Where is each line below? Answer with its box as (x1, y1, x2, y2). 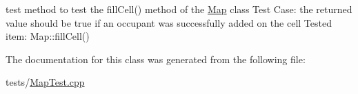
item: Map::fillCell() (6, 29, 90, 43)
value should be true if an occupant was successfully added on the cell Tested (6, 15, 332, 30)
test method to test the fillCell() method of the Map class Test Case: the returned (6, 2, 352, 16)
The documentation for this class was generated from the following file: (6, 51, 306, 66)
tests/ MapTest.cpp (6, 75, 85, 89)
